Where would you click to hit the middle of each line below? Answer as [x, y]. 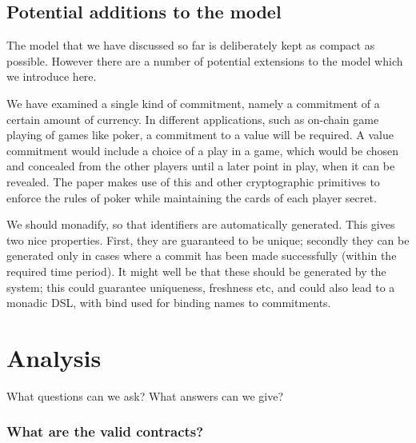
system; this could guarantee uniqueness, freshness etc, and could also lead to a [201, 287]
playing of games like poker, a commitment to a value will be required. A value [200, 135]
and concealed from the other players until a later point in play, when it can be [201, 166]
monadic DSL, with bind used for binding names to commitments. [169, 303]
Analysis [54, 357]
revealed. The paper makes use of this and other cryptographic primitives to [193, 181]
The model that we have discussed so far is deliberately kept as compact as [191, 45]
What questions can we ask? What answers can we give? [145, 395]
